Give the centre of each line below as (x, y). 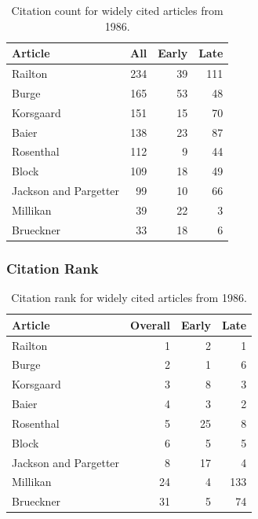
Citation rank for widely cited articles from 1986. (129, 298)
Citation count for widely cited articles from (117, 10)
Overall (150, 324)
